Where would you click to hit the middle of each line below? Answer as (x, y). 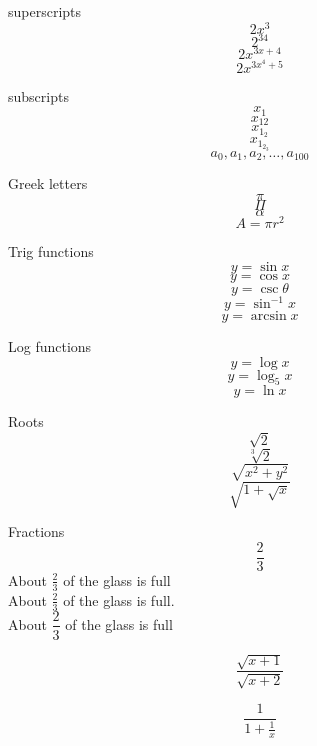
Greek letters (48, 183)
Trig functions (51, 250)
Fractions (36, 531)
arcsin (268, 316)
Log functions (50, 346)
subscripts (38, 95)
